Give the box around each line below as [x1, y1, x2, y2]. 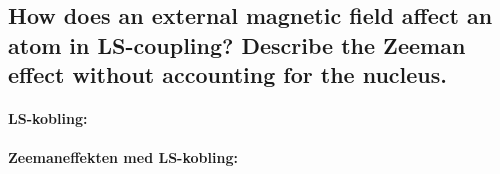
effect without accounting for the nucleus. [8, 59, 448, 90]
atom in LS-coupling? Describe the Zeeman [8, 29, 466, 60]
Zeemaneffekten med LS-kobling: [8, 147, 238, 168]
